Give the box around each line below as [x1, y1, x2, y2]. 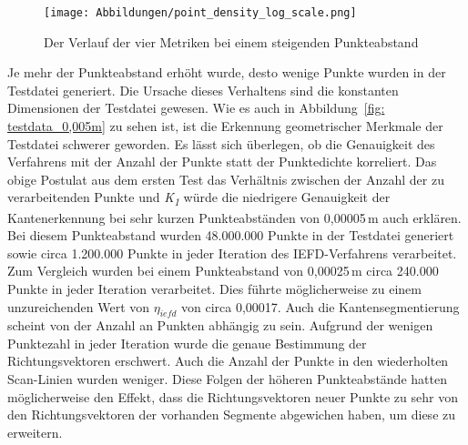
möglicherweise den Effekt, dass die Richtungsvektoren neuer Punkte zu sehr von [7, 387, 458, 406]
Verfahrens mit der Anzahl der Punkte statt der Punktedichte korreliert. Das [7, 152, 437, 171]
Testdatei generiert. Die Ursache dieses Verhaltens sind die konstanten [7, 80, 399, 99]
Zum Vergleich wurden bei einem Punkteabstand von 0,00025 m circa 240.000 [7, 261, 439, 280]
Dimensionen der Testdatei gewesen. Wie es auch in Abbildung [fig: [7, 98, 385, 117]
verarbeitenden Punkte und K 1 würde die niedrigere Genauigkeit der [7, 187, 391, 209]
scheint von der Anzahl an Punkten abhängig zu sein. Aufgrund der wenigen [7, 316, 433, 335]
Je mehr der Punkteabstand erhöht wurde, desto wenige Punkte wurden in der [7, 63, 446, 82]
